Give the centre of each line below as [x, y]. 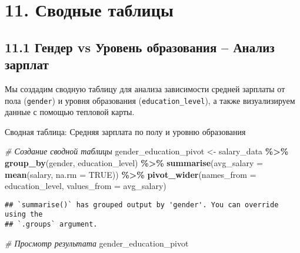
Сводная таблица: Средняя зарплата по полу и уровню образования [125, 131]
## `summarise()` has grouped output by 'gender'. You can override [142, 205]
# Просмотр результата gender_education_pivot [97, 243]
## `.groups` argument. [51, 225]
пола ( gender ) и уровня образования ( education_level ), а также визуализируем [150, 100]
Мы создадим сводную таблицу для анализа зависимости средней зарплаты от [145, 88]
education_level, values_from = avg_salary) [86, 186]
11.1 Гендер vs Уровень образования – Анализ [140, 47]
